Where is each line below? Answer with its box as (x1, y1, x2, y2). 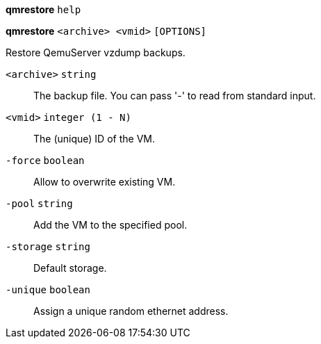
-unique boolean (6, 284, 90, 295)
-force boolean (6, 155, 85, 166)
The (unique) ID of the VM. (33, 133, 155, 145)
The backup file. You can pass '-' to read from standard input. (33, 90, 316, 101)
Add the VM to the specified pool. (33, 219, 188, 231)
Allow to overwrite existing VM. (33, 176, 176, 188)
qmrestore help (6, 3, 81, 15)
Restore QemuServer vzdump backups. (6, 47, 186, 58)
